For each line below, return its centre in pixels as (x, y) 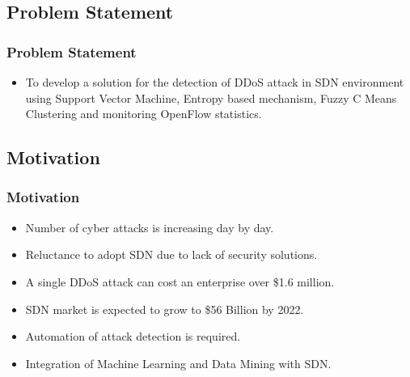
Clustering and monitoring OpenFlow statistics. (144, 114)
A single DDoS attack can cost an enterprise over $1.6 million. (180, 281)
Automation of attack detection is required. (133, 336)
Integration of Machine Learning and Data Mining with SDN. (178, 363)
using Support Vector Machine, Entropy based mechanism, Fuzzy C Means (211, 97)
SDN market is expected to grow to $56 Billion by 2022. (165, 309)
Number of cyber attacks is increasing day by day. (150, 227)
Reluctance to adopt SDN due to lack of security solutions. (171, 254)
